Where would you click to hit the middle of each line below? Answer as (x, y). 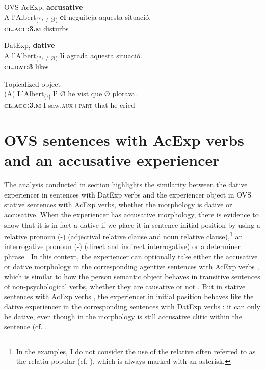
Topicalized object (32, 83)
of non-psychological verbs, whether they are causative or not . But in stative (125, 286)
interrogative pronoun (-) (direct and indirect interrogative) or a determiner (122, 246)
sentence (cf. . (26, 326)
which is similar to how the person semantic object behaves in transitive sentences (132, 276)
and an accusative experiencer (112, 160)
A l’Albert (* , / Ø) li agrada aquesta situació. (73, 56)
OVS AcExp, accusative (44, 7)
